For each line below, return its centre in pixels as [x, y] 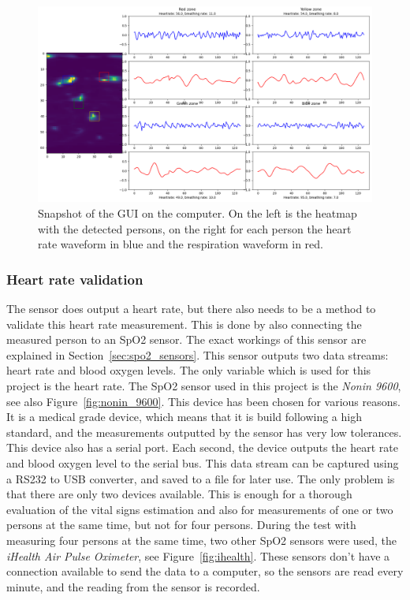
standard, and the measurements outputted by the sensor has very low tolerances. [204, 432]
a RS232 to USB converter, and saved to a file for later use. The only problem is [201, 478]
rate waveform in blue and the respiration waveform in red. [181, 244]
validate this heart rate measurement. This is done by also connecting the [184, 324]
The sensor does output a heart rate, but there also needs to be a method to [191, 309]
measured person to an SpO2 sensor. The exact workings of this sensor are [186, 339]
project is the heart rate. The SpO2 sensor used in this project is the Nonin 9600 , [204, 386]
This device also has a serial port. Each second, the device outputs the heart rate [202, 447]
